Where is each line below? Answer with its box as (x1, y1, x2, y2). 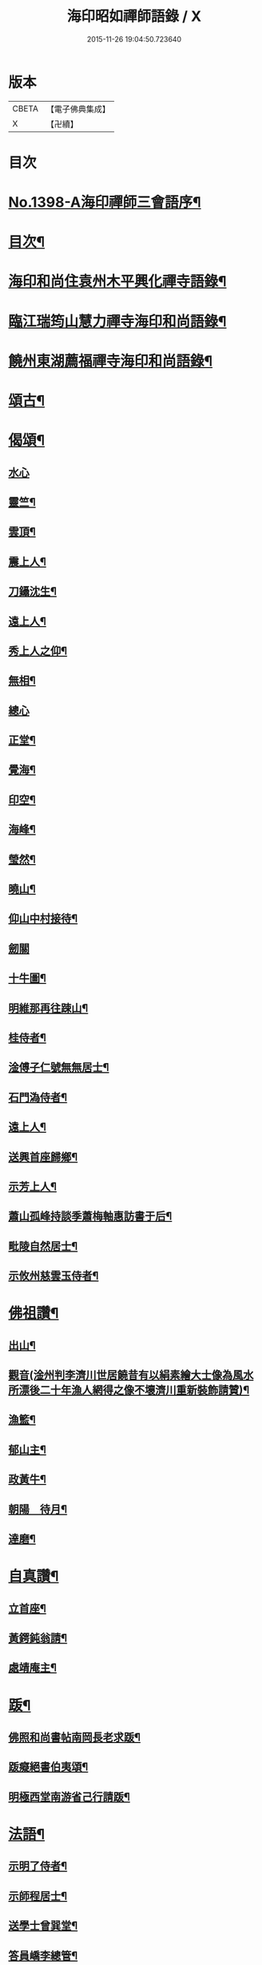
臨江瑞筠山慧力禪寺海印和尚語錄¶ (8, 312, 227, 330)
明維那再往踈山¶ (8, 1001, 89, 1015)
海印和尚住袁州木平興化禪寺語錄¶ (8, 273, 227, 291)
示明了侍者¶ (8, 1859, 68, 1873)
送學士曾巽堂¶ (8, 1919, 78, 1933)
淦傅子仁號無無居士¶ (8, 1061, 109, 1074)
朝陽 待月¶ (8, 1502, 68, 1516)
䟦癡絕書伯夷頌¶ (8, 1761, 89, 1774)
